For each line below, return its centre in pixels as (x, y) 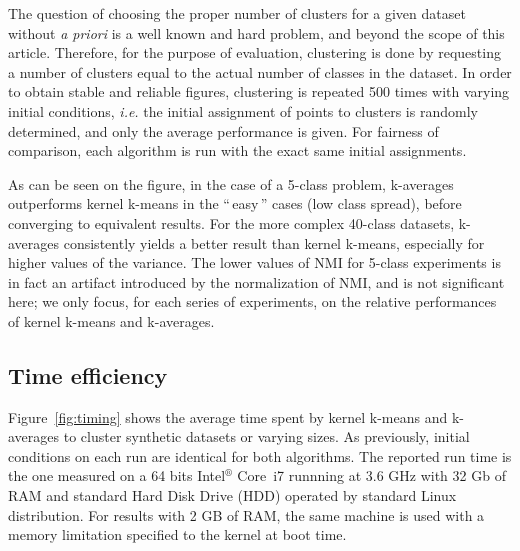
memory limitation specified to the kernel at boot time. (177, 534)
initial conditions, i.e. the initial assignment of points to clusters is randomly (243, 110)
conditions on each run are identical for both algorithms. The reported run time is (260, 455)
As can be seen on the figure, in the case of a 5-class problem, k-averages (231, 183)
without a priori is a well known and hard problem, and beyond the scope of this (256, 32)
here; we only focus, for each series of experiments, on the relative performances (252, 301)
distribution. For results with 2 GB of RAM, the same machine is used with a (246, 514)
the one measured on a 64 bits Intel (117, 475)
